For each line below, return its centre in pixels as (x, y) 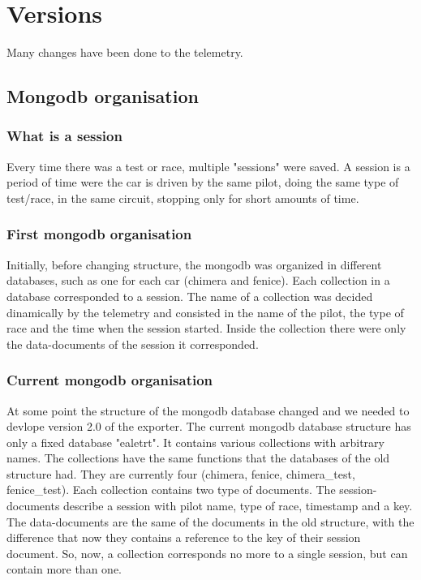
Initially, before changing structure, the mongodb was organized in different (194, 264)
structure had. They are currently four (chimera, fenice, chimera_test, (181, 473)
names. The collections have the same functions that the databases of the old (198, 458)
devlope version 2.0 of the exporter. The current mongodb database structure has (209, 426)
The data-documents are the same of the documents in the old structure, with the (210, 521)
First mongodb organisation (99, 234)
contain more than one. (64, 569)
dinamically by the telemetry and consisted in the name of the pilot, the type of (205, 312)
